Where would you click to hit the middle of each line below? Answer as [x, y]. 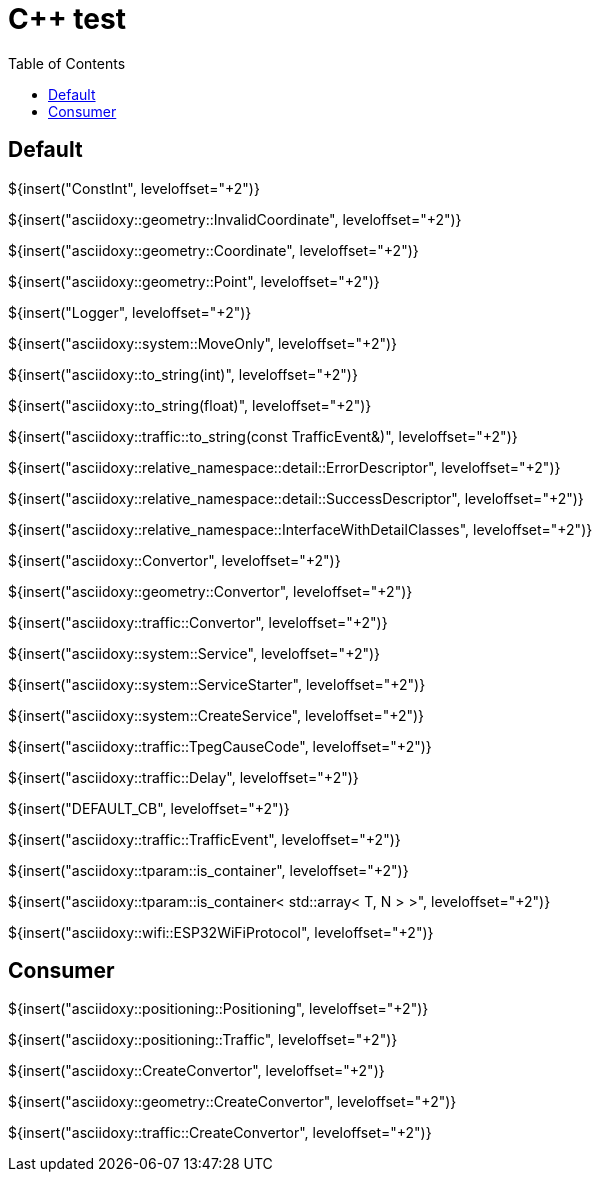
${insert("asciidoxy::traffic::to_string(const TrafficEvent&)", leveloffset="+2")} [263, 436]
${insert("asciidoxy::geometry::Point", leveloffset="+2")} [194, 281]
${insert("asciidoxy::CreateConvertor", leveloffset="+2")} [196, 1071]
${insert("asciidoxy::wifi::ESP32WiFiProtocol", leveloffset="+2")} [221, 932]
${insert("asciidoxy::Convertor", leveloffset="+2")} [174, 560]
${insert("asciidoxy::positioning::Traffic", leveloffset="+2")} [203, 1040]
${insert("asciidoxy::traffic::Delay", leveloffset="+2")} [183, 777]
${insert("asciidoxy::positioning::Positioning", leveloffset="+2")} [218, 1009]
